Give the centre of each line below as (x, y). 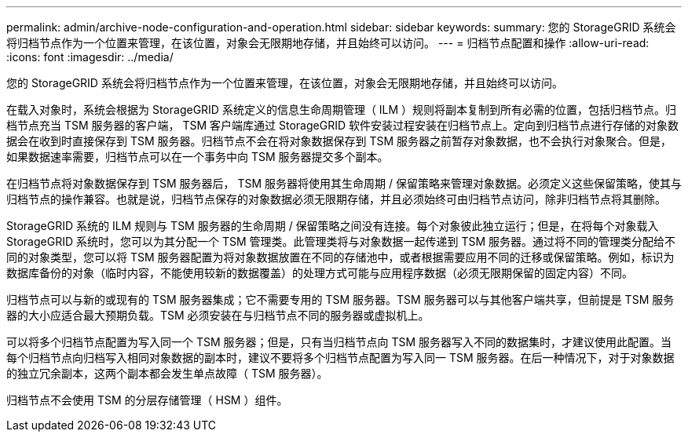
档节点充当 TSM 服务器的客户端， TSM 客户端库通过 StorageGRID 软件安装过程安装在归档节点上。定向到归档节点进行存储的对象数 (342, 125)
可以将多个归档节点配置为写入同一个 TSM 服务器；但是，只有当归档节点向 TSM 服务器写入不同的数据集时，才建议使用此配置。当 (339, 342)
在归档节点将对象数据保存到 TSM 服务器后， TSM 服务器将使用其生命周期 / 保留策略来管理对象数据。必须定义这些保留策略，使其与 (344, 183)
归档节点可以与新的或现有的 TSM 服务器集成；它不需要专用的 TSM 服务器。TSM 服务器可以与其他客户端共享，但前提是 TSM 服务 (340, 299)
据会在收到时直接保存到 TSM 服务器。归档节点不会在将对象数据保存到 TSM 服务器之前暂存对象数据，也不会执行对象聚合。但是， (339, 141)
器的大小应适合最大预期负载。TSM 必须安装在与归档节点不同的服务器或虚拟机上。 (218, 315)
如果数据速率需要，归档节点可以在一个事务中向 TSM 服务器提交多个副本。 (198, 157)
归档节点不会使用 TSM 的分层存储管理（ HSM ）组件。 (147, 400)
